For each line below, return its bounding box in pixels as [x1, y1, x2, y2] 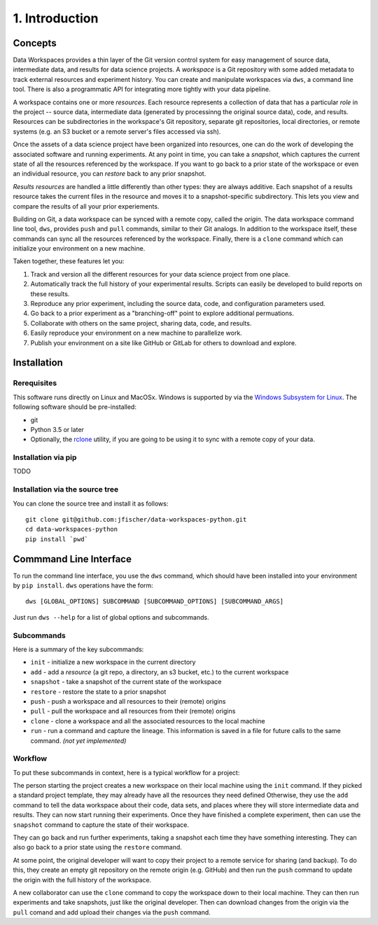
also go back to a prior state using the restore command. [13, 843, 182, 851]
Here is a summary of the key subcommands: [13, 645, 144, 653]
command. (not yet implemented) [30, 736, 127, 745]
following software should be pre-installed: [13, 403, 136, 411]
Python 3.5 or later [30, 425, 84, 433]
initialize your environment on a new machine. [13, 244, 146, 253]
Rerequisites [13, 378, 57, 388]
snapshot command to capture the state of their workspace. [13, 820, 189, 829]
